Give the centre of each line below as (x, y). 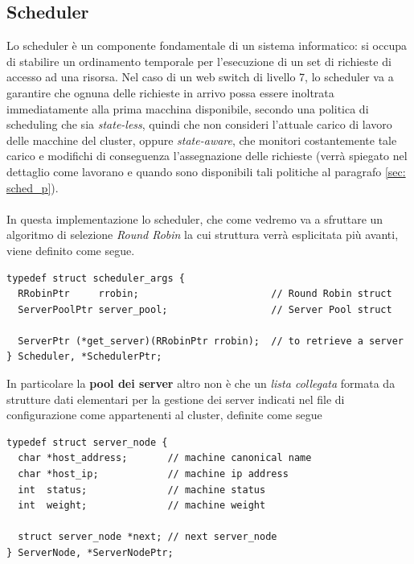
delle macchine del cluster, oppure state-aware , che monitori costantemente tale (202, 140)
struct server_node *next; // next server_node (148, 537)
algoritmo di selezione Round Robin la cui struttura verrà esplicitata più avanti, (203, 235)
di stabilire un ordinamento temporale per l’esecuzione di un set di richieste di (199, 61)
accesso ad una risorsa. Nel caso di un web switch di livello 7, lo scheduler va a (200, 77)
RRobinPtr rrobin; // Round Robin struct (205, 294)
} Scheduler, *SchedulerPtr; (84, 357)
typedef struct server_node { (87, 442)
